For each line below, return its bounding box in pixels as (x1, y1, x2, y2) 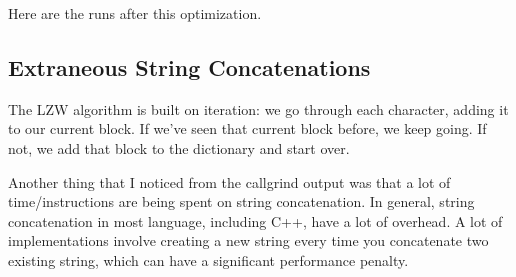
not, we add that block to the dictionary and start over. (8, 137, 350, 158)
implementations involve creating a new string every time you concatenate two (8, 230, 489, 251)
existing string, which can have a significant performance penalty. (8, 249, 409, 270)
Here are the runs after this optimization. (8, 3, 262, 23)
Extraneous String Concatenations (8, 51, 371, 82)
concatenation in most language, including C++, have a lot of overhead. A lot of (8, 210, 503, 231)
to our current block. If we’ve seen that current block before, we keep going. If (8, 118, 487, 139)
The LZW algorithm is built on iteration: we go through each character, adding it (8, 98, 509, 119)
